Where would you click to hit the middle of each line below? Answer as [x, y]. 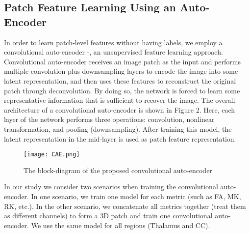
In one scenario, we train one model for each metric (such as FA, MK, [136, 196]
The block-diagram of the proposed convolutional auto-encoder [118, 170]
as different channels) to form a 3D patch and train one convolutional [108, 216]
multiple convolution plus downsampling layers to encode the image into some [121, 71]
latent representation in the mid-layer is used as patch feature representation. [120, 138]
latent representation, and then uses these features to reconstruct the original [120, 80]
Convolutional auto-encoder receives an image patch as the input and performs [122, 61]
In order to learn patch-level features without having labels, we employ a [113, 42]
